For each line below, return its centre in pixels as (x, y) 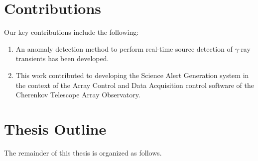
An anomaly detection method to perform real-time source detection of (124, 48)
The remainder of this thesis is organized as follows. (83, 152)
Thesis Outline (55, 128)
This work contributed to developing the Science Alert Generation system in (132, 75)
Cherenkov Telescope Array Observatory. (78, 95)
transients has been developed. (62, 58)
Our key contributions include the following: (71, 32)
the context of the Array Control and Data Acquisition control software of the (135, 85)
